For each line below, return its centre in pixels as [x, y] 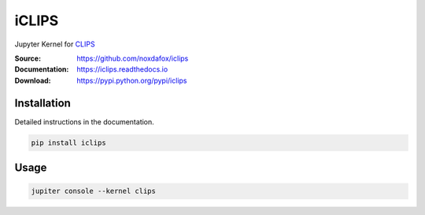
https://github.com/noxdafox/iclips [133, 58]
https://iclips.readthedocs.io [122, 69]
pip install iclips [68, 143]
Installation [42, 103]
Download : [33, 80]
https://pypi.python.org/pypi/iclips [132, 80]
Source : [28, 58]
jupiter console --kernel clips [94, 191]
